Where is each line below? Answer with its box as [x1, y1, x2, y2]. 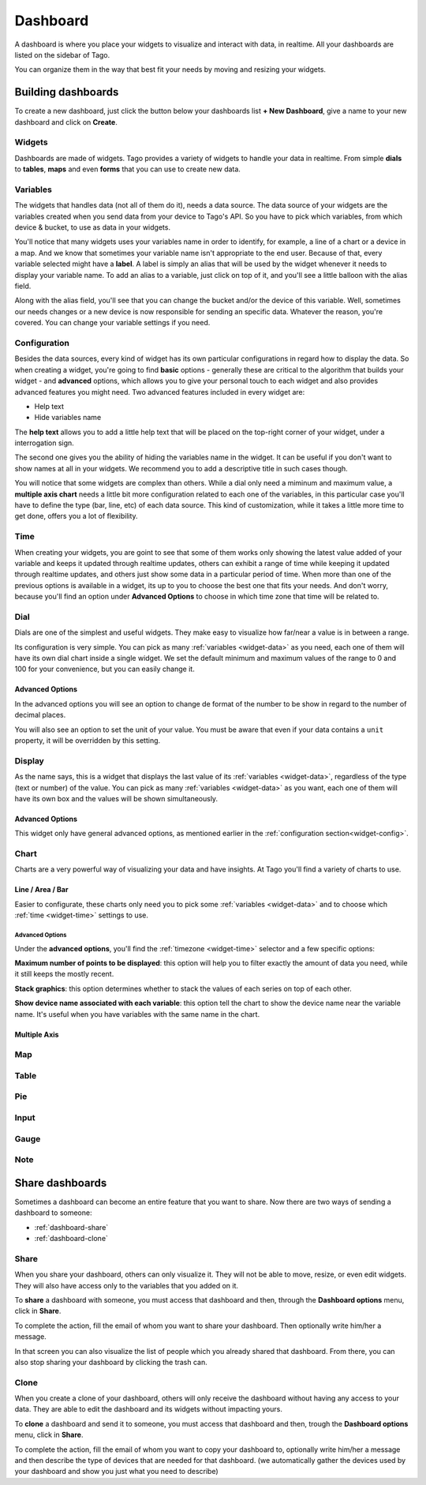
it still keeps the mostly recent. [14, 969, 114, 979]
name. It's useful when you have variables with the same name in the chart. [14, 1009, 260, 1018]
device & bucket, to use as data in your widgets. [14, 223, 171, 232]
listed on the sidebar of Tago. [14, 50, 110, 59]
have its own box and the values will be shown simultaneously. [14, 793, 219, 803]
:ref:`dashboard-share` [34, 1222, 109, 1232]
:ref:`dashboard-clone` [34, 1234, 108, 1243]
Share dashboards [14, 1176, 107, 1190]
